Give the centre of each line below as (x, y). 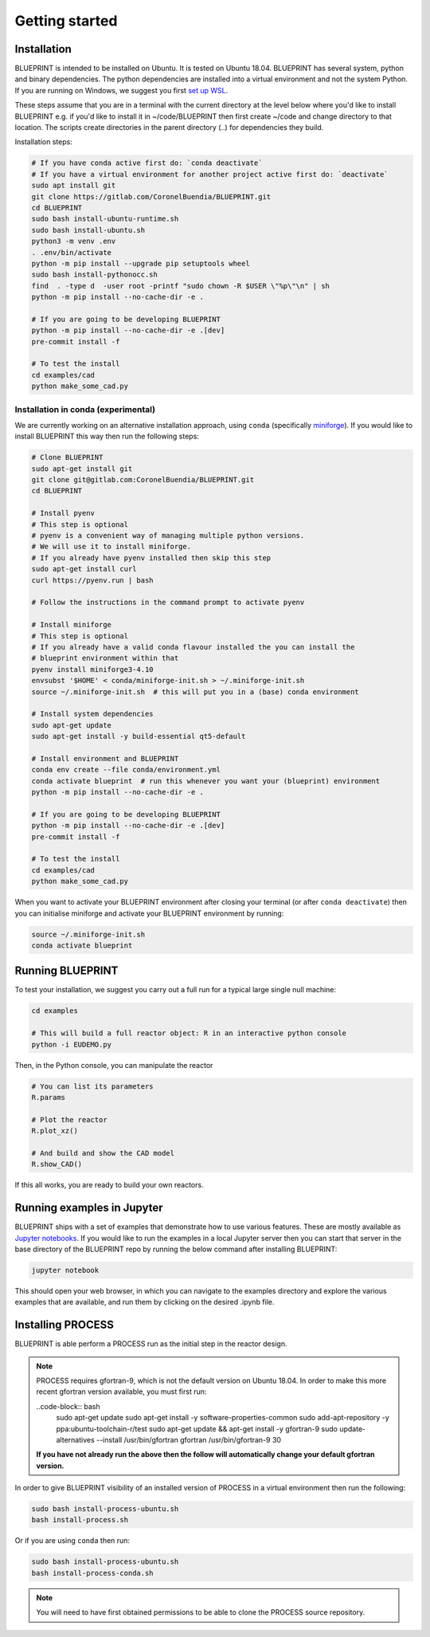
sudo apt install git (74, 186)
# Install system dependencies (93, 714)
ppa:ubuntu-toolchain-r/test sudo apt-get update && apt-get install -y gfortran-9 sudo (197, 1429)
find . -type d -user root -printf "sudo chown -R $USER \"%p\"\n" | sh (181, 286)
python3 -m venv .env (74, 241)
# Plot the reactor (69, 1119)
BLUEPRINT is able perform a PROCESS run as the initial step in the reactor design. (151, 1344)
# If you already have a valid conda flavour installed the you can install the (193, 647)
